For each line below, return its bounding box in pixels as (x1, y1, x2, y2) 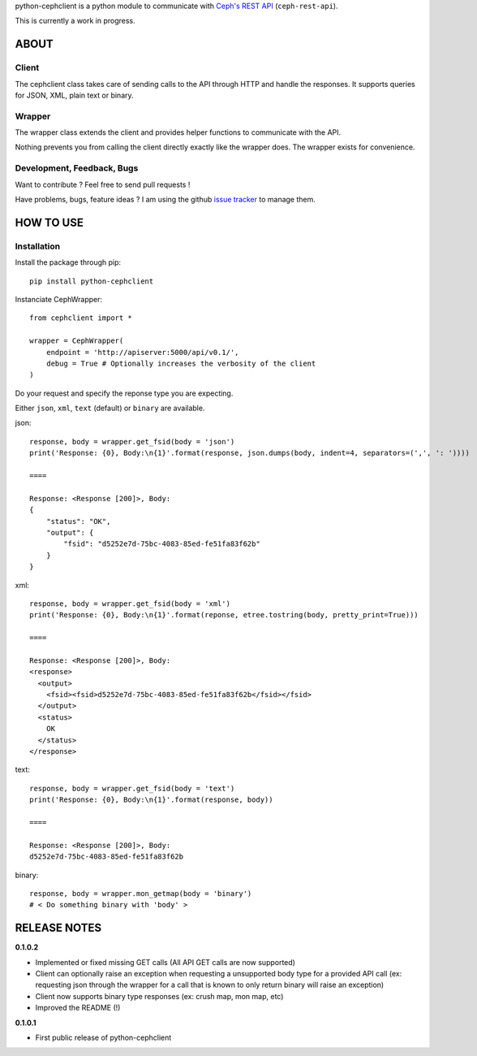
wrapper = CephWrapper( (29, 336, 124, 345)
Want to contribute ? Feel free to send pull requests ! (15, 180, 191, 189)
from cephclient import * (29, 314, 133, 322)
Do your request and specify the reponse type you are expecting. (15, 388, 234, 398)
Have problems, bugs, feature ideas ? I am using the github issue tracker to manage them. (15, 195, 316, 204)
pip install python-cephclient (29, 276, 154, 286)
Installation (15, 240, 61, 252)
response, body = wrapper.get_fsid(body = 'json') (29, 437, 235, 446)
